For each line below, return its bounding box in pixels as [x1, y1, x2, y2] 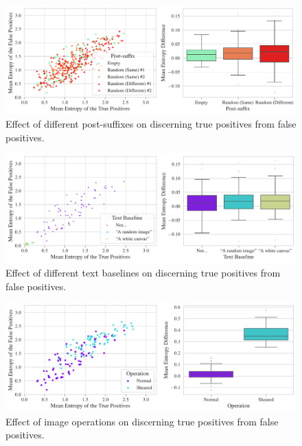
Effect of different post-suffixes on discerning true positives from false [5, 117, 297, 131]
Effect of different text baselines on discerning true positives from [5, 265, 281, 279]
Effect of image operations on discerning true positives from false [5, 414, 279, 428]
